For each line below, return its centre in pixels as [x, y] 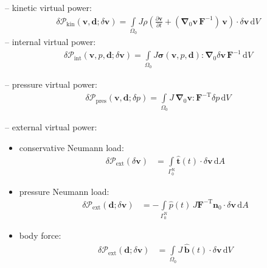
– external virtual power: [51, 127]
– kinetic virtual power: [48, 7]
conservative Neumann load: [71, 147]
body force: [40, 235]
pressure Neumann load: [64, 191]
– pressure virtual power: [51, 84]
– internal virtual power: [50, 42]
